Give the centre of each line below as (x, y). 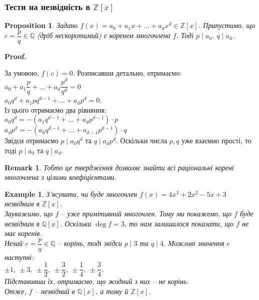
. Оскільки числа (142, 140)
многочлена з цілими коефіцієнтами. (60, 177)
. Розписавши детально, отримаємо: (127, 73)
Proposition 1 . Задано (41, 25)
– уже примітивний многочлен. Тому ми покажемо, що (146, 213)
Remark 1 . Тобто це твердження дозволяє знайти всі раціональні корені (119, 167)
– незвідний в (55, 291)
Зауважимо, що (29, 213)
